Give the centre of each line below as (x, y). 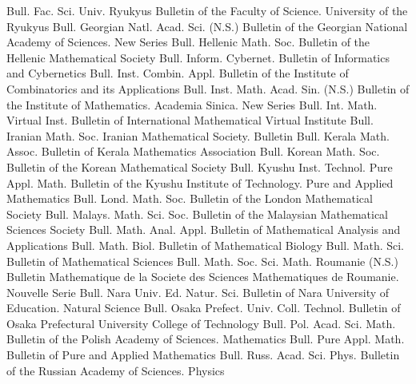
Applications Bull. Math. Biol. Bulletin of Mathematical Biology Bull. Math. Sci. (206, 245)
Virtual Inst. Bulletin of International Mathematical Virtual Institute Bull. (190, 120)
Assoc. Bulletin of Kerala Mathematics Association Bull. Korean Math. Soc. (193, 151)
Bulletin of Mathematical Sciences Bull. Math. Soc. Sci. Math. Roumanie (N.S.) (202, 261)
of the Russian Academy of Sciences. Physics (116, 370)
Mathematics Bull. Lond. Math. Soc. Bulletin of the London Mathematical (190, 198)
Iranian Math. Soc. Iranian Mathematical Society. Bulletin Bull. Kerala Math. (198, 135)
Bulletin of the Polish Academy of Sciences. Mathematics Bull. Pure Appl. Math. (206, 339)
